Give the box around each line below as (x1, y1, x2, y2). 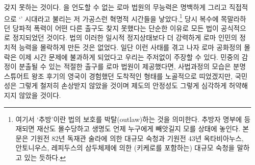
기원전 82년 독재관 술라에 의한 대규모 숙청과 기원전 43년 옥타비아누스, (30, 133, 244, 143)
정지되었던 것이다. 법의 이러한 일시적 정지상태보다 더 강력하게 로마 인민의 (12, 32, 237, 43)
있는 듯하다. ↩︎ (24, 152, 66, 162)
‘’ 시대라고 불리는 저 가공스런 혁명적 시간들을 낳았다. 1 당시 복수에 (19, 12, 219, 24)
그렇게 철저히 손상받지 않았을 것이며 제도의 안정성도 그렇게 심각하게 (19, 80, 227, 91)
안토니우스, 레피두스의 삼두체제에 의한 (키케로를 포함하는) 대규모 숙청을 (15, 142, 235, 153)
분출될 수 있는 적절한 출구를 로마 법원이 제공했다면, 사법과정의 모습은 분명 (19, 61, 246, 71)
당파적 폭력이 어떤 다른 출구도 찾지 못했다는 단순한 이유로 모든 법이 (12, 23, 219, 33)
